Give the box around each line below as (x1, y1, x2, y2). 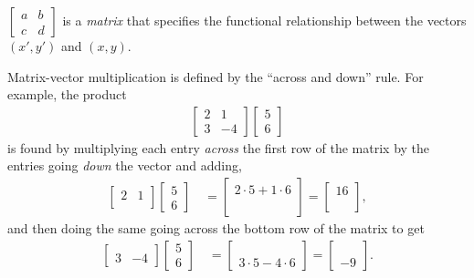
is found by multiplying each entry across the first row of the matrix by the (7, 138, 430, 157)
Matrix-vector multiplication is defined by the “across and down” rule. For (7, 67, 424, 86)
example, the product (7, 85, 127, 104)
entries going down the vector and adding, (7, 156, 242, 175)
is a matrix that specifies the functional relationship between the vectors (62, 11, 467, 29)
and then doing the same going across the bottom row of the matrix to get (7, 219, 425, 238)
